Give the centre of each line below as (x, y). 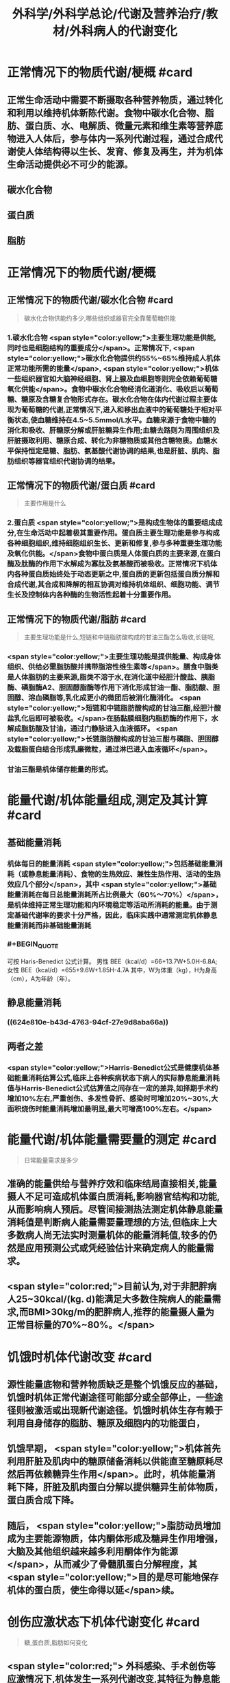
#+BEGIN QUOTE (33, 945)
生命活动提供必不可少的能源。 (70, 164)
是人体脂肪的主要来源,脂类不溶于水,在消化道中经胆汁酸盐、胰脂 (111, 677)
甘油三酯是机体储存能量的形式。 (60, 770)
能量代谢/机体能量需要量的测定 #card (112, 1140)
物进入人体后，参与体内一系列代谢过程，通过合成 (111, 138)
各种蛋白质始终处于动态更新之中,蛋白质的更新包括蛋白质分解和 (117, 574)
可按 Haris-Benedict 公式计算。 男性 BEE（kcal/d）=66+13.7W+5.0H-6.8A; (112, 961)
